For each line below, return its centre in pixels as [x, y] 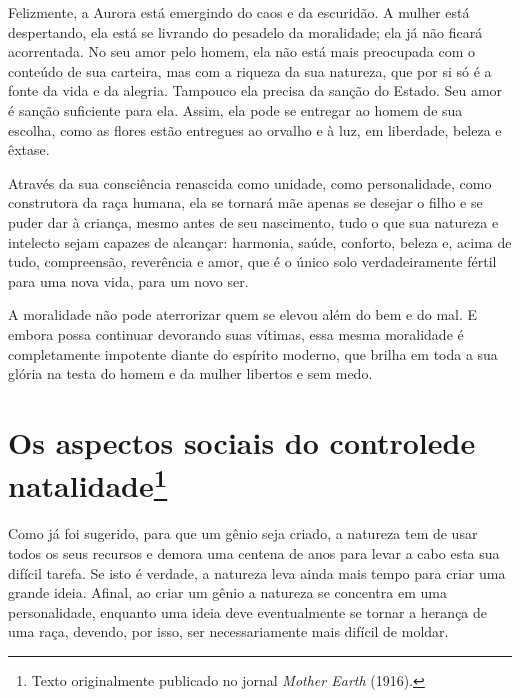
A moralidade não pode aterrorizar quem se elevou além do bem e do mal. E [243, 314]
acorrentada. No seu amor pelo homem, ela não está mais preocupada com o [241, 51]
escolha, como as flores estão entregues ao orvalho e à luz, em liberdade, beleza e [255, 129]
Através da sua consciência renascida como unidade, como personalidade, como [250, 182]
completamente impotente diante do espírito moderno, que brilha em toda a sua [253, 353]
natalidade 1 [88, 483]
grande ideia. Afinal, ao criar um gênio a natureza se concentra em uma [227, 592]
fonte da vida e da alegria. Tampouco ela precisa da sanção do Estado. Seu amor [255, 90]
